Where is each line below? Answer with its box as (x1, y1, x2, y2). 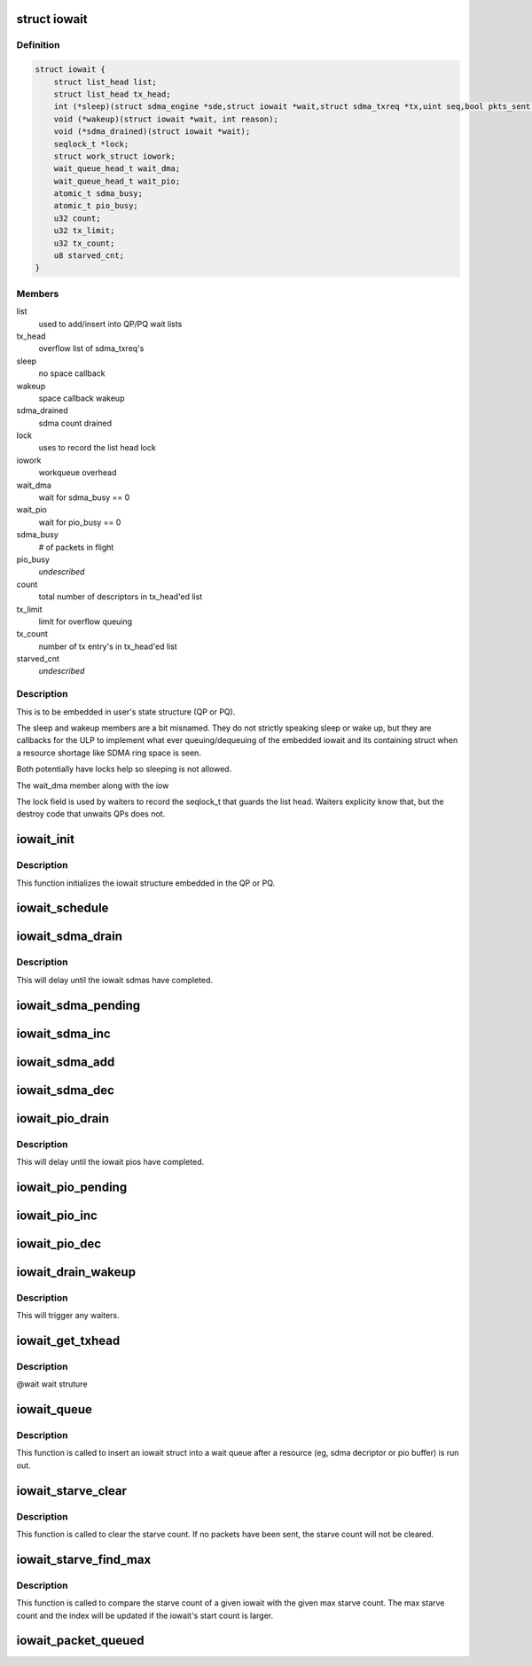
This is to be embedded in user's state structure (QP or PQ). (16, 706, 236, 717)
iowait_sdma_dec (16, 1083, 115, 1098)
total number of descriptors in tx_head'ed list (38, 591, 203, 602)
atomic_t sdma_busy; (53, 189, 144, 199)
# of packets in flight (38, 542, 114, 552)
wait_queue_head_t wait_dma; (53, 164, 181, 174)
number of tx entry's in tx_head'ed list (38, 641, 177, 652)
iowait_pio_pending (16, 1179, 128, 1194)
